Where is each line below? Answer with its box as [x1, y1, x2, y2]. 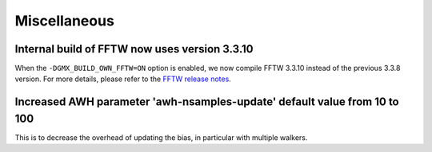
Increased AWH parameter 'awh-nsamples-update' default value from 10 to [14, 95, 399, 109]
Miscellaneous [14, 12, 115, 29]
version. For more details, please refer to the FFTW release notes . [14, 74, 231, 84]
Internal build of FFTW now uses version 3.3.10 [14, 42, 254, 56]
